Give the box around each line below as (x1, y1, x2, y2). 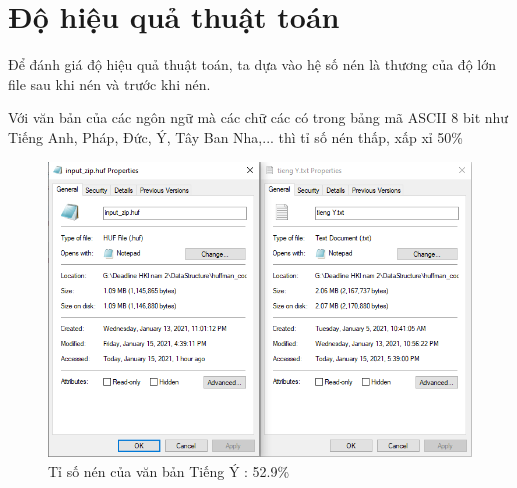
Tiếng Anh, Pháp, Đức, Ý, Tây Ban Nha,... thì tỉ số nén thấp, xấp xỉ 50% (8, 126, 464, 147)
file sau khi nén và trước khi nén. (8, 73, 211, 94)
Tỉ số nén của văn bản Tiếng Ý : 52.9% (48, 460, 290, 481)
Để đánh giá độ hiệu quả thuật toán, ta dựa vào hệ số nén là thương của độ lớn (8, 54, 496, 75)
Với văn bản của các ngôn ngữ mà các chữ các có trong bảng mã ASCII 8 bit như (8, 107, 509, 128)
